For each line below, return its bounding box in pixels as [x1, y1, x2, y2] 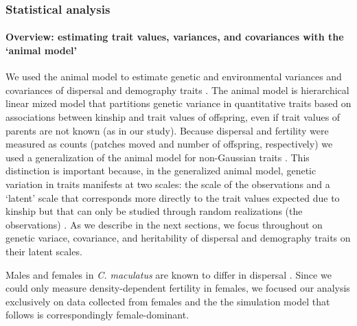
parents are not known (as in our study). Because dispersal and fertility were [5, 123, 329, 137]
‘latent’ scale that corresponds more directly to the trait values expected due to [5, 190, 340, 205]
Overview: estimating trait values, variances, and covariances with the [5, 30, 344, 44]
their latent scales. [5, 244, 82, 258]
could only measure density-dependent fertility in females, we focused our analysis [5, 281, 350, 295]
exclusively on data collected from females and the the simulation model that [5, 294, 330, 308]
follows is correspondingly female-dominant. [5, 307, 189, 322]
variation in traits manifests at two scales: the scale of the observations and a [5, 176, 330, 191]
